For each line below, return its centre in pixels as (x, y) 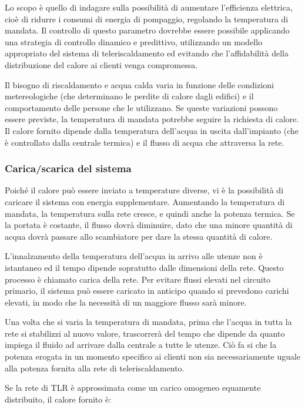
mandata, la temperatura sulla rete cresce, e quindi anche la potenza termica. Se (150, 213)
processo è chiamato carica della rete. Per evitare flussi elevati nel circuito (138, 279)
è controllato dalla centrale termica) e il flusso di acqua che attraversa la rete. (145, 142)
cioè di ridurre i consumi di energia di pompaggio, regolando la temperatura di (147, 19)
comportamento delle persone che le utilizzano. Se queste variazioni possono (141, 107)
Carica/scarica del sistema (68, 168)
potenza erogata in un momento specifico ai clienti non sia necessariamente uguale (153, 356)
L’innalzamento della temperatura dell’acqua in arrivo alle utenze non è (134, 256)
